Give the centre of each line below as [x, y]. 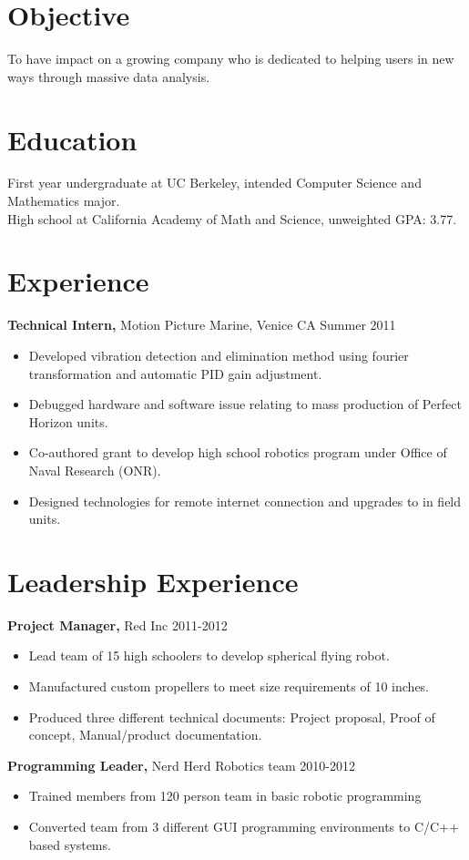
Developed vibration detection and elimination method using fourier [219, 355]
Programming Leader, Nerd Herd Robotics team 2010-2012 [181, 765]
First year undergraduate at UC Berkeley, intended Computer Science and [214, 183]
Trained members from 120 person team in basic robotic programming [225, 796]
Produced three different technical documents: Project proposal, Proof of [232, 717]
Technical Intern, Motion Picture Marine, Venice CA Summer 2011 [202, 325]
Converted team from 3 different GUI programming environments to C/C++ [244, 826]
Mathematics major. [64, 201]
